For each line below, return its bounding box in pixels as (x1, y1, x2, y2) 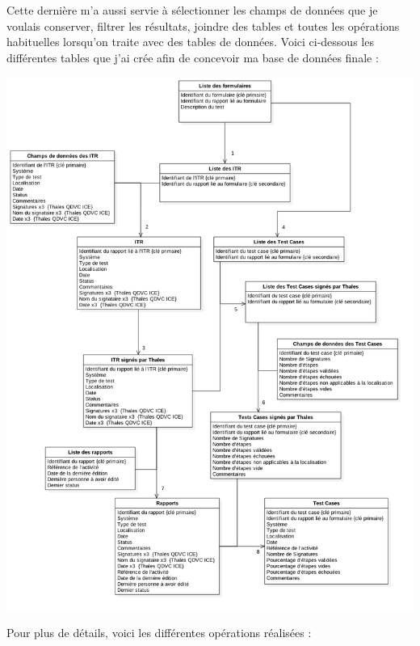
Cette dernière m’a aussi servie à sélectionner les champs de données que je (6, 2, 378, 18)
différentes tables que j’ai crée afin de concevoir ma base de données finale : (6, 49, 379, 65)
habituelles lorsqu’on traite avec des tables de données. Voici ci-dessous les (6, 33, 374, 50)
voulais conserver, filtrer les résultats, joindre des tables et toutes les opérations (6, 17, 400, 34)
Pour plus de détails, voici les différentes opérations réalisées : (6, 624, 312, 641)
